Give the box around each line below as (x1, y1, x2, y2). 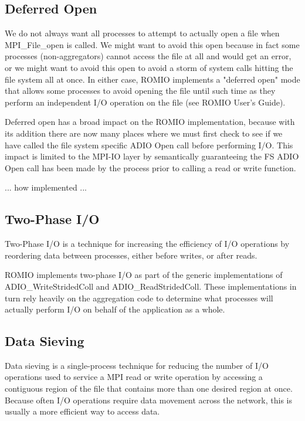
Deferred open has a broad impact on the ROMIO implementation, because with (5, 116, 295, 128)
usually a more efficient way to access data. (5, 405, 160, 417)
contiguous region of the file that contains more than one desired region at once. (5, 382, 293, 395)
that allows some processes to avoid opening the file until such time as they (5, 84, 276, 97)
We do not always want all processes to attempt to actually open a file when (5, 27, 280, 39)
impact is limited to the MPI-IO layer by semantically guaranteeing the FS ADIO (5, 150, 299, 162)
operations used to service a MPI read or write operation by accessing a (5, 371, 263, 383)
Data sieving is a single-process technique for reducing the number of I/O (5, 359, 269, 371)
